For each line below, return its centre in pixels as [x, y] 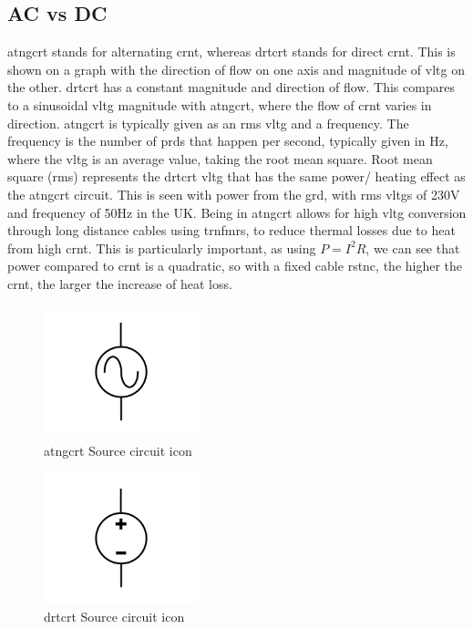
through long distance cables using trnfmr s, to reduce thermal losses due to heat [231, 230]
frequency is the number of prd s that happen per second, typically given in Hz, [228, 141]
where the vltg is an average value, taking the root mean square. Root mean [220, 158]
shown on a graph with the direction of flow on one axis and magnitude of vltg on [236, 69]
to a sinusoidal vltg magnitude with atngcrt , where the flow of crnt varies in [220, 104]
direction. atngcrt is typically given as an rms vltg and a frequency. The [208, 123]
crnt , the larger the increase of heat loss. [120, 283]
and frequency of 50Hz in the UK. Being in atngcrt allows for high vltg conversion [237, 212]
